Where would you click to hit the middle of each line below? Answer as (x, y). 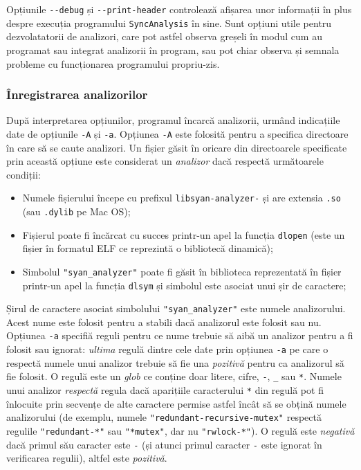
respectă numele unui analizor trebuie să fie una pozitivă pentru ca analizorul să (175, 362)
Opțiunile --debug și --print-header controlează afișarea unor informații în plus (179, 9)
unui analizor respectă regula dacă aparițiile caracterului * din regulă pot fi (165, 390)
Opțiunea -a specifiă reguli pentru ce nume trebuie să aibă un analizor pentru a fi (180, 335)
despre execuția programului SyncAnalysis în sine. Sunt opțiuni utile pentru (169, 22)
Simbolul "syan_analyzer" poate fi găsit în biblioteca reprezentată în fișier (182, 271)
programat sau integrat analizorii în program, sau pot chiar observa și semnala (173, 49)
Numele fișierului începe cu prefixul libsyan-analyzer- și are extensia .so (182, 198)
